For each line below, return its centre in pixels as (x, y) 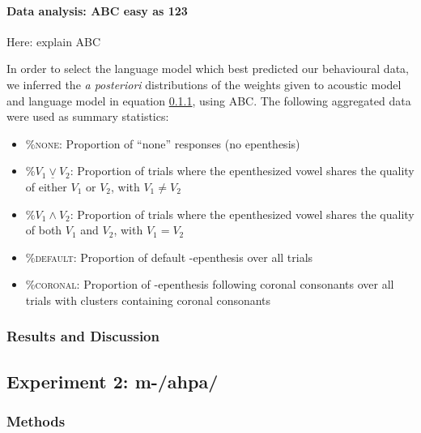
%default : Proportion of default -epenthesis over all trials (169, 257)
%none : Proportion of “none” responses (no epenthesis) (163, 143)
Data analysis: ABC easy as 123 (97, 10)
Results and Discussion (83, 336)
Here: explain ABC (54, 41)
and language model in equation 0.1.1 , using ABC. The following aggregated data (209, 100)
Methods (36, 421)
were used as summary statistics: (88, 116)
